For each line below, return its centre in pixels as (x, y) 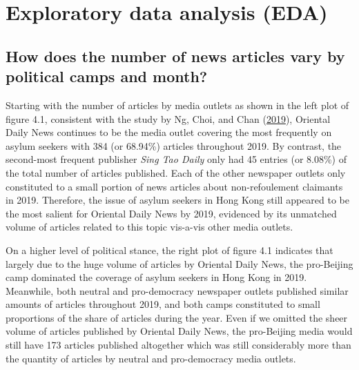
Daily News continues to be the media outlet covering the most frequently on (169, 132)
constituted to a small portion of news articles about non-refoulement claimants (174, 186)
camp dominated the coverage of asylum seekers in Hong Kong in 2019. (156, 277)
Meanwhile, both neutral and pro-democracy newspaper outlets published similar (177, 290)
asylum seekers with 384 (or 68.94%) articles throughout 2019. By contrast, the (174, 145)
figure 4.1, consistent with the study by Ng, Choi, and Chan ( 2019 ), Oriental (168, 118)
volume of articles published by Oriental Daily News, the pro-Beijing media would (179, 331)
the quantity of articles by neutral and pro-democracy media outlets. (151, 358)
